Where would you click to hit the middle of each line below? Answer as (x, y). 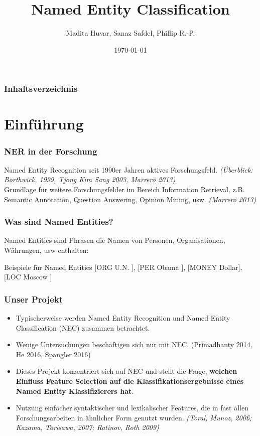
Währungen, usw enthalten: (46, 250)
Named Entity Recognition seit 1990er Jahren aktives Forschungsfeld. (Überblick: (128, 169)
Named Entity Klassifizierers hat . (75, 391)
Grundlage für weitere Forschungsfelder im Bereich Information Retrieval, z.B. (124, 189)
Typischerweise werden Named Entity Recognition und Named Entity (123, 318)
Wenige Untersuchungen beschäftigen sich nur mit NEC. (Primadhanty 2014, (134, 344)
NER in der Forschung (51, 151)
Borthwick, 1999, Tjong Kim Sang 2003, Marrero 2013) (90, 179)
